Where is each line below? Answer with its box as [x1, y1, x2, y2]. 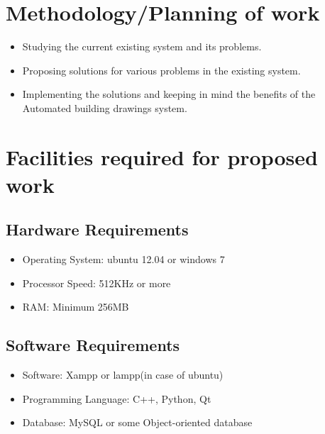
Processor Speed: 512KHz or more [22, 275, 171, 290]
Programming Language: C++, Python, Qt [22, 391, 211, 406]
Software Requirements [6, 334, 180, 356]
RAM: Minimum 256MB [22, 299, 129, 314]
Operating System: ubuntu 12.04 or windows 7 [22, 252, 225, 267]
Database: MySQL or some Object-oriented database [22, 415, 253, 430]
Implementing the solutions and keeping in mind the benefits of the [22, 87, 316, 101]
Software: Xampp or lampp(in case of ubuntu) [22, 367, 224, 382]
